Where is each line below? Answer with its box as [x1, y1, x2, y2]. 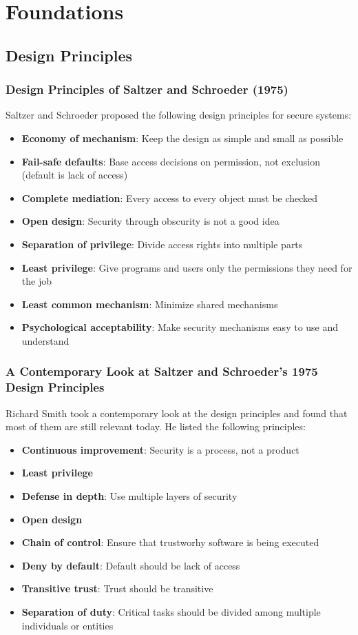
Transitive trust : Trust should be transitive [21, 581, 213, 596]
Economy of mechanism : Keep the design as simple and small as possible [21, 130, 344, 145]
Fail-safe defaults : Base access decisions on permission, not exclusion [21, 154, 321, 168]
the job [21, 274, 52, 288]
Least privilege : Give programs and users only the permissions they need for [21, 260, 352, 274]
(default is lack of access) [21, 168, 128, 182]
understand [21, 333, 70, 347]
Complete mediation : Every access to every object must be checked [21, 190, 318, 205]
